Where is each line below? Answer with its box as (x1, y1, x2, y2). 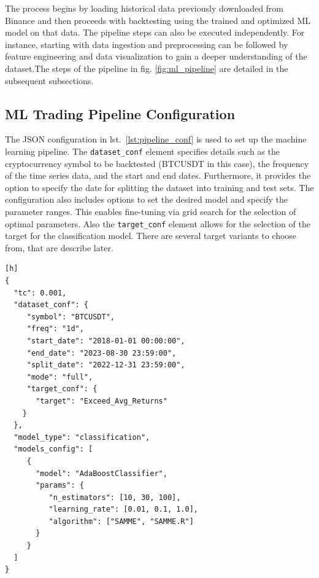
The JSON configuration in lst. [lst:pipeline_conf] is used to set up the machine (5, 133, 307, 146)
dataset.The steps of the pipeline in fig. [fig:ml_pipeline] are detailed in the (5, 61, 288, 74)
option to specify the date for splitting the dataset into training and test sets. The (5, 181, 314, 193)
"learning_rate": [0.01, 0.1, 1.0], (48, 505, 198, 514)
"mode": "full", (26, 372, 93, 381)
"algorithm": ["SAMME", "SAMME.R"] (48, 517, 194, 526)
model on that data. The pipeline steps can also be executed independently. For (5, 26, 305, 39)
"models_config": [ (13, 445, 93, 454)
